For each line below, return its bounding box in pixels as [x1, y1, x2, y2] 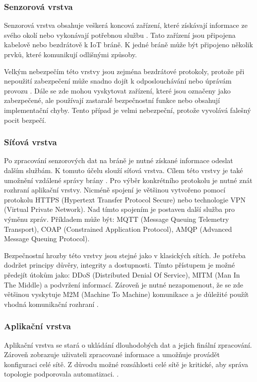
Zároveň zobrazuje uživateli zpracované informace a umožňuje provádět [4, 349, 220, 360]
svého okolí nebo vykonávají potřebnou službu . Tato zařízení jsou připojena [4, 29, 236, 40]
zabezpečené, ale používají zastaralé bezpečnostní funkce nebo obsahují [4, 95, 220, 105]
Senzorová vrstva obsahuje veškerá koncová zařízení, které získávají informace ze [4, 20, 248, 30]
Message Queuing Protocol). [4, 233, 90, 244]
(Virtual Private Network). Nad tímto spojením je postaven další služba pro [4, 204, 235, 214]
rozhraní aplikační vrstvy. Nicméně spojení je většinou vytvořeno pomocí [4, 185, 226, 195]
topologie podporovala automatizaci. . [4, 369, 119, 379]
